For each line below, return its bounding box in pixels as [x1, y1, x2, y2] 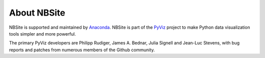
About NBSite [9, 7, 66, 18]
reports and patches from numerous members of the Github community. [9, 47, 155, 53]
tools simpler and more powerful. [9, 31, 76, 37]
